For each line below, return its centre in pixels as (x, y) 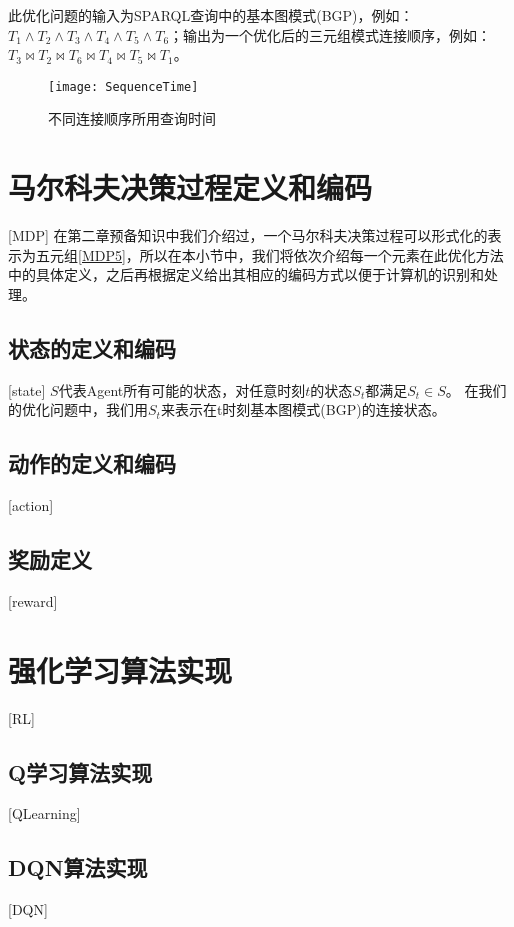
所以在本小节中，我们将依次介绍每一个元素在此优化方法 (321, 254)
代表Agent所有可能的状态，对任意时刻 (182, 389)
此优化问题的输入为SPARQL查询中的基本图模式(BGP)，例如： (211, 15)
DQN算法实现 (78, 867)
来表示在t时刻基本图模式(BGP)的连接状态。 (303, 409)
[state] (27, 389)
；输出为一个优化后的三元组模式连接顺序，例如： (330, 34)
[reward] (33, 600)
